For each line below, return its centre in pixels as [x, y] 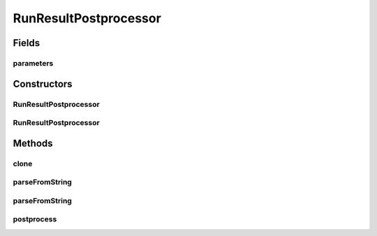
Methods [33, 143]
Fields [27, 43]
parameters [33, 63]
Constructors [43, 84]
